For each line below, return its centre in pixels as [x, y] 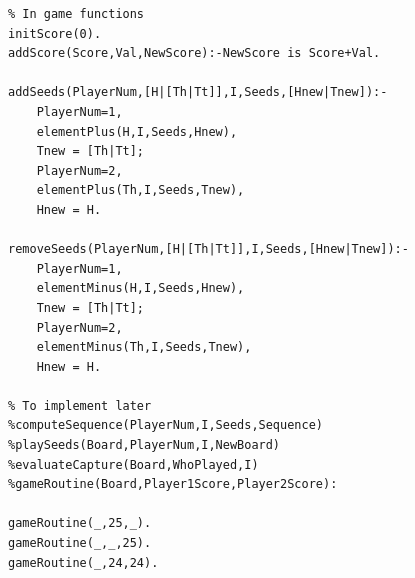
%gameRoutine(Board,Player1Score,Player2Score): [173, 484]
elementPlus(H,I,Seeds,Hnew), [137, 131]
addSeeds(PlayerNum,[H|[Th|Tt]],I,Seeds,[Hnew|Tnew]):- [198, 92]
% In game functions [76, 14]
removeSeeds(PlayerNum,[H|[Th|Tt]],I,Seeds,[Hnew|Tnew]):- [208, 249]
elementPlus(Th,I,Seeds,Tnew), [140, 190]
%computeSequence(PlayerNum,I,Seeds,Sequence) [165, 425]
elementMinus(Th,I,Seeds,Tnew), [144, 347]
